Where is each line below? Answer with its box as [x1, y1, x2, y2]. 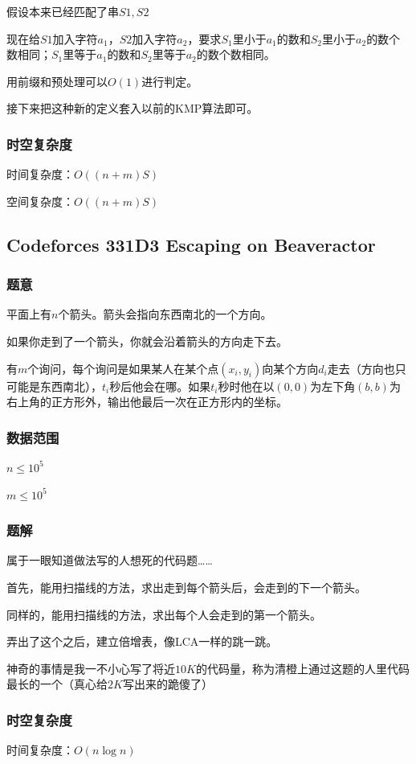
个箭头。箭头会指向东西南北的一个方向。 [58, 306, 272, 322]
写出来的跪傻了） [122, 676, 213, 692]
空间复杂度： [6, 192, 74, 209]
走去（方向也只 [327, 359, 406, 376]
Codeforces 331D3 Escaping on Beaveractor [6, 232, 376, 257]
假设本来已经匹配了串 [6, 3, 119, 19]
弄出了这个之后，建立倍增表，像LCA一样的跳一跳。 [6, 633, 278, 650]
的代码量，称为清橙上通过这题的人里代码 [195, 659, 410, 676]
